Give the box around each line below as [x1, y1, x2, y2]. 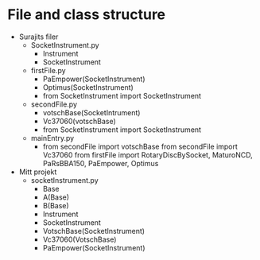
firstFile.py [30, 65, 66, 75]
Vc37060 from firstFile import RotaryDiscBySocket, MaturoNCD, [42, 149, 253, 160]
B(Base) [42, 200, 69, 210]
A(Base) [42, 192, 69, 202]
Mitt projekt [18, 167, 57, 177]
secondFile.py [30, 99, 77, 109]
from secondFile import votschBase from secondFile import [42, 142, 238, 151]
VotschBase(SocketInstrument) [42, 226, 145, 235]
